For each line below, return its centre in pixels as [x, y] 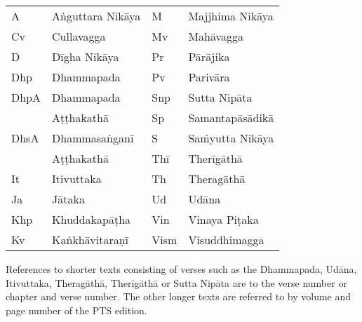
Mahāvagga [216, 36]
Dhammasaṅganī [93, 138]
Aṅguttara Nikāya [96, 16]
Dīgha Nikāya [86, 56]
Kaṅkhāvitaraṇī [90, 240]
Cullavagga [79, 36]
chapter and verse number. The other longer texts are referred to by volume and [179, 296]
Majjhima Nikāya [231, 16]
